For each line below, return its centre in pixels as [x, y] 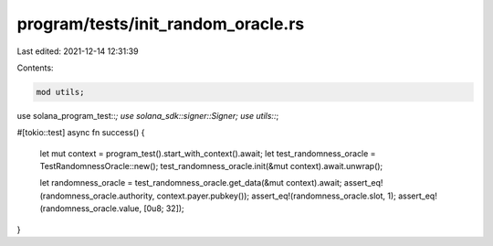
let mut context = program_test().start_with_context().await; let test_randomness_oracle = [208, 153]
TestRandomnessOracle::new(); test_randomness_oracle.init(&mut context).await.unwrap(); [211, 166]
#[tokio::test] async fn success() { [81, 133]
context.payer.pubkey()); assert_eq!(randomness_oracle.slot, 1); [276, 196]
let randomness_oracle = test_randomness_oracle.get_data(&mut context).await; [191, 183]
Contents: [35, 68]
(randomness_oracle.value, [90, 209]
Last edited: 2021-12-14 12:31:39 [78, 51]
